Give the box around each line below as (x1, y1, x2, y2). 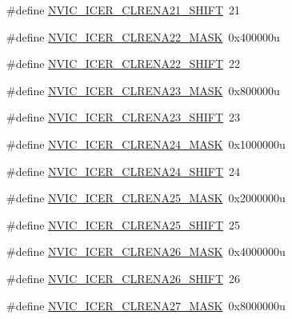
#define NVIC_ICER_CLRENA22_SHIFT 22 (6, 55, 241, 72)
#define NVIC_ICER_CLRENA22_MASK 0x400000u (6, 28, 280, 45)
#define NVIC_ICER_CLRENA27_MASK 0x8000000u (6, 297, 286, 313)
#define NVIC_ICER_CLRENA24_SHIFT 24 (6, 162, 241, 179)
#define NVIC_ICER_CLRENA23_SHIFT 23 (6, 109, 241, 126)
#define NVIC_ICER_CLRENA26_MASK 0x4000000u (6, 243, 286, 260)
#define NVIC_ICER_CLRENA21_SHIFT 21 (6, 2, 241, 18)
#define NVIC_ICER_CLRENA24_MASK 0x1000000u (6, 135, 286, 152)
